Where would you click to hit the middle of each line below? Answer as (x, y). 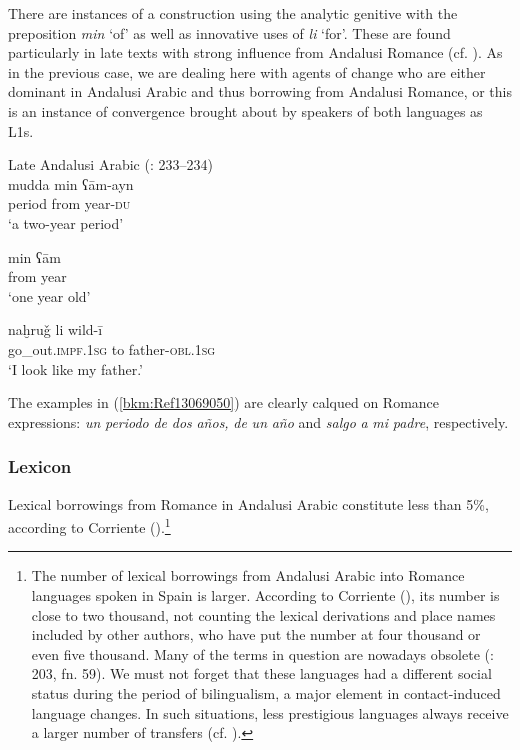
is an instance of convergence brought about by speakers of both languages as (245, 110)
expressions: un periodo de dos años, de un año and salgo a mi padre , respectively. (258, 421)
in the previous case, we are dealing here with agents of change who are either (247, 71)
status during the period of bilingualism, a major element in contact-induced (266, 692)
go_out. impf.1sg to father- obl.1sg (112, 348)
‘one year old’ (49, 295)
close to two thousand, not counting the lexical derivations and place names (263, 614)
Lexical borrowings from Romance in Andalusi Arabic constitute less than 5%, (248, 503)
